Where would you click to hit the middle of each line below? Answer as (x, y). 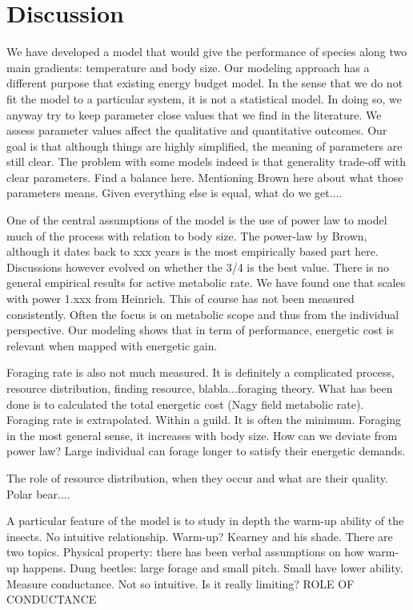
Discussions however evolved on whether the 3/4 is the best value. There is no (198, 267)
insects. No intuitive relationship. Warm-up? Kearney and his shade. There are (200, 536)
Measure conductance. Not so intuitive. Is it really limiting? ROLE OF (180, 583)
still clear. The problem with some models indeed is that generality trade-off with (206, 162)
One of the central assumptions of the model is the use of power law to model (197, 220)
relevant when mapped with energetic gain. (112, 345)
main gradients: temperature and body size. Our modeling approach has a (188, 67)
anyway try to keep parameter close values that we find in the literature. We (194, 114)
